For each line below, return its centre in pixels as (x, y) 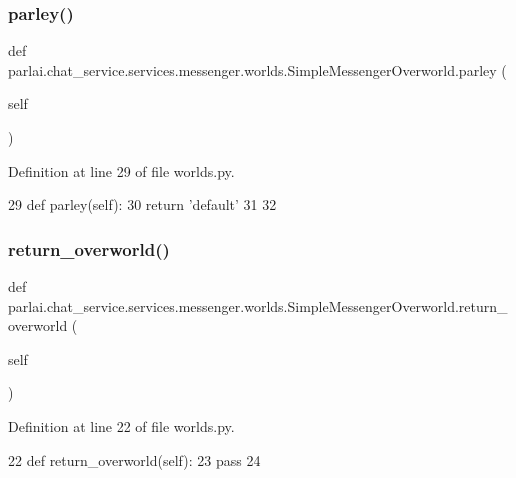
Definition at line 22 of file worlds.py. (121, 425)
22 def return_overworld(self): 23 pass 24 (134, 459)
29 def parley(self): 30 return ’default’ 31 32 (142, 204)
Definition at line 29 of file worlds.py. (121, 170)
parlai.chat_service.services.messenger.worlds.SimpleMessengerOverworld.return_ (258, 305)
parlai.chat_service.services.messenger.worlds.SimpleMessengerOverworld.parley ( (257, 69)
